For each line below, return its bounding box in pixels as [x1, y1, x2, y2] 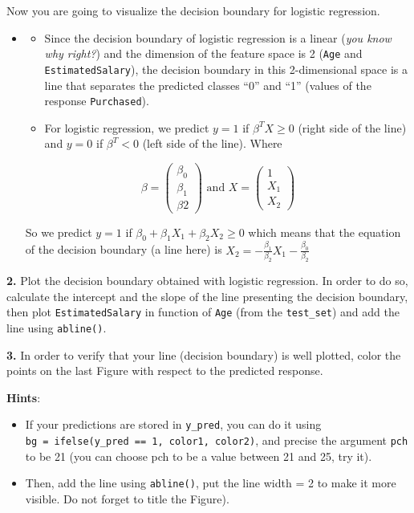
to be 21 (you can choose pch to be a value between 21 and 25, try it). [25, 447, 372, 464]
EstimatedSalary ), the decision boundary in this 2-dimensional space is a [44, 60, 408, 77]
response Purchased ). [44, 92, 149, 109]
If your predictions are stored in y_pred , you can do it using [25, 416, 322, 433]
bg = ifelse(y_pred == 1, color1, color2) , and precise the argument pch [25, 431, 408, 448]
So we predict [25, 223, 92, 240]
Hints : [6, 389, 41, 405]
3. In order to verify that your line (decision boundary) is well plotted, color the [6, 346, 401, 363]
